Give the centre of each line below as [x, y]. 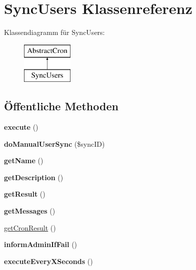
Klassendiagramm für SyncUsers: [54, 32]
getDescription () [34, 177]
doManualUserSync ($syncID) [54, 143]
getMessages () [30, 211]
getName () [24, 160]
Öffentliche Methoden [61, 106]
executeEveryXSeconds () [48, 261]
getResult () [25, 194]
